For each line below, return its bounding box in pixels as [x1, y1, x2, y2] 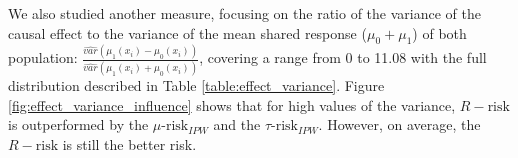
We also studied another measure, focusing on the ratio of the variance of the [8, 3, 481, 23]
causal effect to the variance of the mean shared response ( [8, 22, 367, 43]
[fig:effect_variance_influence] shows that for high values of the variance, [8, 94, 456, 115]
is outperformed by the [8, 114, 149, 135]
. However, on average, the [318, 114, 481, 135]
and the [213, 114, 261, 135]
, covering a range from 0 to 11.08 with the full [199, 47, 487, 68]
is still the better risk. [62, 133, 197, 154]
